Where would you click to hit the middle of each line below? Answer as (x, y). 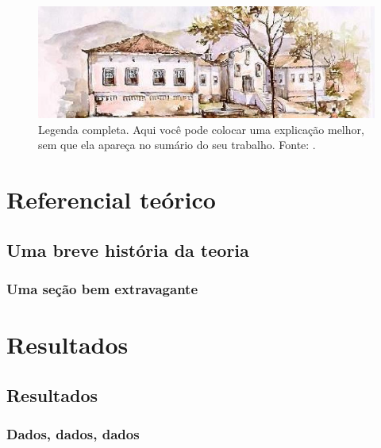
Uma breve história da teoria (128, 249)
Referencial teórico (111, 199)
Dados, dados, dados (73, 434)
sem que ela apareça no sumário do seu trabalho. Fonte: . (177, 145)
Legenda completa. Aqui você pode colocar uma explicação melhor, (201, 129)
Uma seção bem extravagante (102, 289)
